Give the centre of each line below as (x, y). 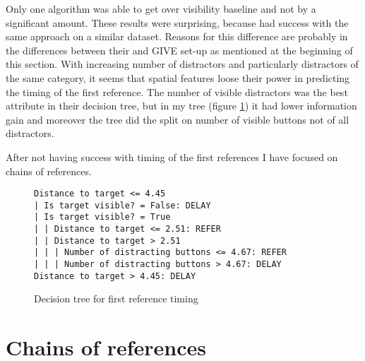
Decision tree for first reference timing (116, 298)
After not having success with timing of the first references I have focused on (172, 156)
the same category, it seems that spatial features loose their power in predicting (178, 77)
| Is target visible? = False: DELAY (122, 205)
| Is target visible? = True (102, 217)
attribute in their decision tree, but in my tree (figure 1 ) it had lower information (181, 106)
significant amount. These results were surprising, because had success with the (177, 22)
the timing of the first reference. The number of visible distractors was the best (177, 91)
